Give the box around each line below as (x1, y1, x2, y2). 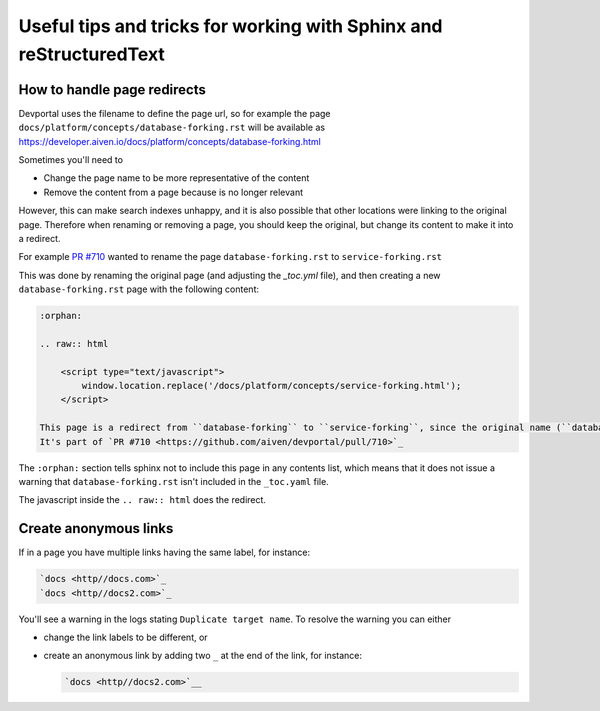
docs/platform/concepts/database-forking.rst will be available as (18, 121, 325, 134)
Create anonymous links (18, 520, 174, 537)
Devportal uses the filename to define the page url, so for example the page (18, 107, 331, 119)
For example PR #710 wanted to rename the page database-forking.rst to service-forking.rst (18, 251, 442, 263)
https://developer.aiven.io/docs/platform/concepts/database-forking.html (18, 135, 322, 147)
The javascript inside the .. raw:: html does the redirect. (18, 494, 267, 506)
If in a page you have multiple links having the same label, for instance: (18, 546, 310, 559)
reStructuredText (18, 43, 165, 65)
